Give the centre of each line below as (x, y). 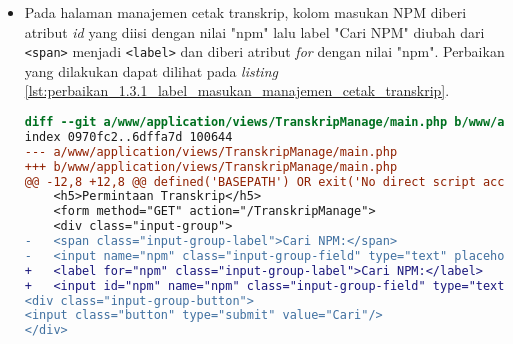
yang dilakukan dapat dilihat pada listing (151, 70)
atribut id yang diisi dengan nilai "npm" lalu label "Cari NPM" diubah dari (254, 31)
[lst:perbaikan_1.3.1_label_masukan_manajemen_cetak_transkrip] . (237, 90)
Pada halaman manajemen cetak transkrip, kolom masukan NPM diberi (245, 12)
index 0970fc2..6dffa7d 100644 (128, 136)
